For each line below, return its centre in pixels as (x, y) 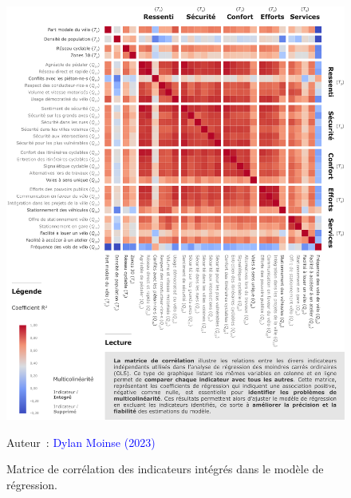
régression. (32, 484)
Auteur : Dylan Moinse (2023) (81, 442)
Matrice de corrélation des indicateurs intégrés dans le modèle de (165, 469)
